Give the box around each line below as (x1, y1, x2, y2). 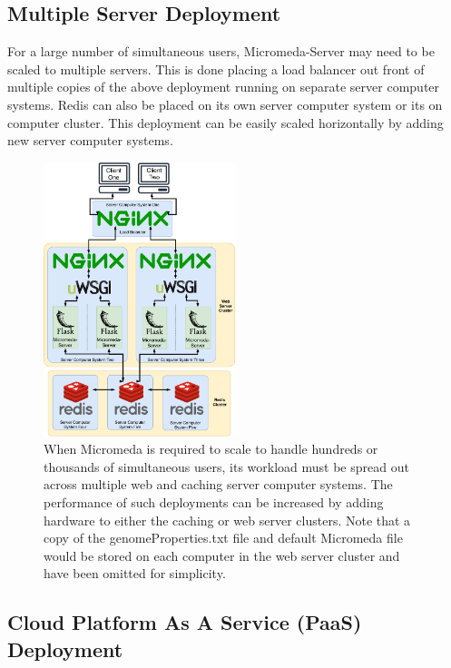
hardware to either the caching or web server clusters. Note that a (44, 510, 411, 529)
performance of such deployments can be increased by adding (44, 493, 384, 512)
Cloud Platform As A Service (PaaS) (7, 608, 362, 636)
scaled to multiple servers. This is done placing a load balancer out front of (7, 59, 425, 78)
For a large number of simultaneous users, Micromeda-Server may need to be (7, 42, 435, 61)
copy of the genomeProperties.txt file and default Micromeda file (44, 528, 403, 547)
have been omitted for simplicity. (44, 564, 226, 583)
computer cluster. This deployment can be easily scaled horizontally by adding (7, 113, 444, 132)
